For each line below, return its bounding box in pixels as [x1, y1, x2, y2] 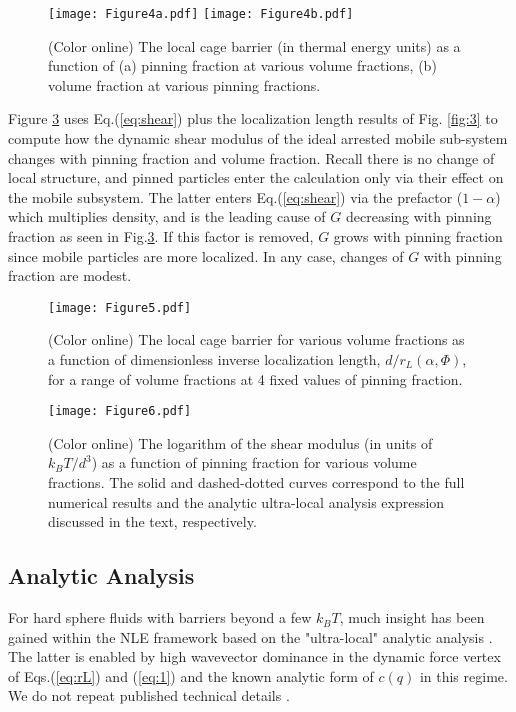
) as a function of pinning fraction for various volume [91, 452, 417, 473]
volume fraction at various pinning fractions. [48, 74, 321, 95]
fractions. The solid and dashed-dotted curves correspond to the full [48, 472, 465, 493]
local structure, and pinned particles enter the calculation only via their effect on [8, 167, 504, 188]
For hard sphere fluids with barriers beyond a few [8, 607, 312, 628]
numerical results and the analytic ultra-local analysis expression [48, 491, 445, 512]
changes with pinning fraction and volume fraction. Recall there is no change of [8, 147, 495, 168]
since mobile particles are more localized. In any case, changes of [8, 245, 404, 266]
